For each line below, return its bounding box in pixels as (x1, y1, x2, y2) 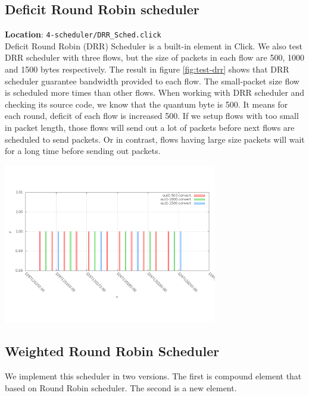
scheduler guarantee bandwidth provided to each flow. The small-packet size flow (5, 74, 299, 87)
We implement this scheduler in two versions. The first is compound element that (5, 370, 302, 382)
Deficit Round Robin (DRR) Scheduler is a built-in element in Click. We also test (5, 39, 302, 52)
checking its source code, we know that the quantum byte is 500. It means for (5, 98, 288, 110)
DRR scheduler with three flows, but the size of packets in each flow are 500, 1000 (5, 51, 304, 64)
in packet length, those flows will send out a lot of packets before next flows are (5, 121, 295, 134)
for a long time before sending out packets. (5, 144, 161, 157)
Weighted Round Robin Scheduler (5, 342, 220, 360)
